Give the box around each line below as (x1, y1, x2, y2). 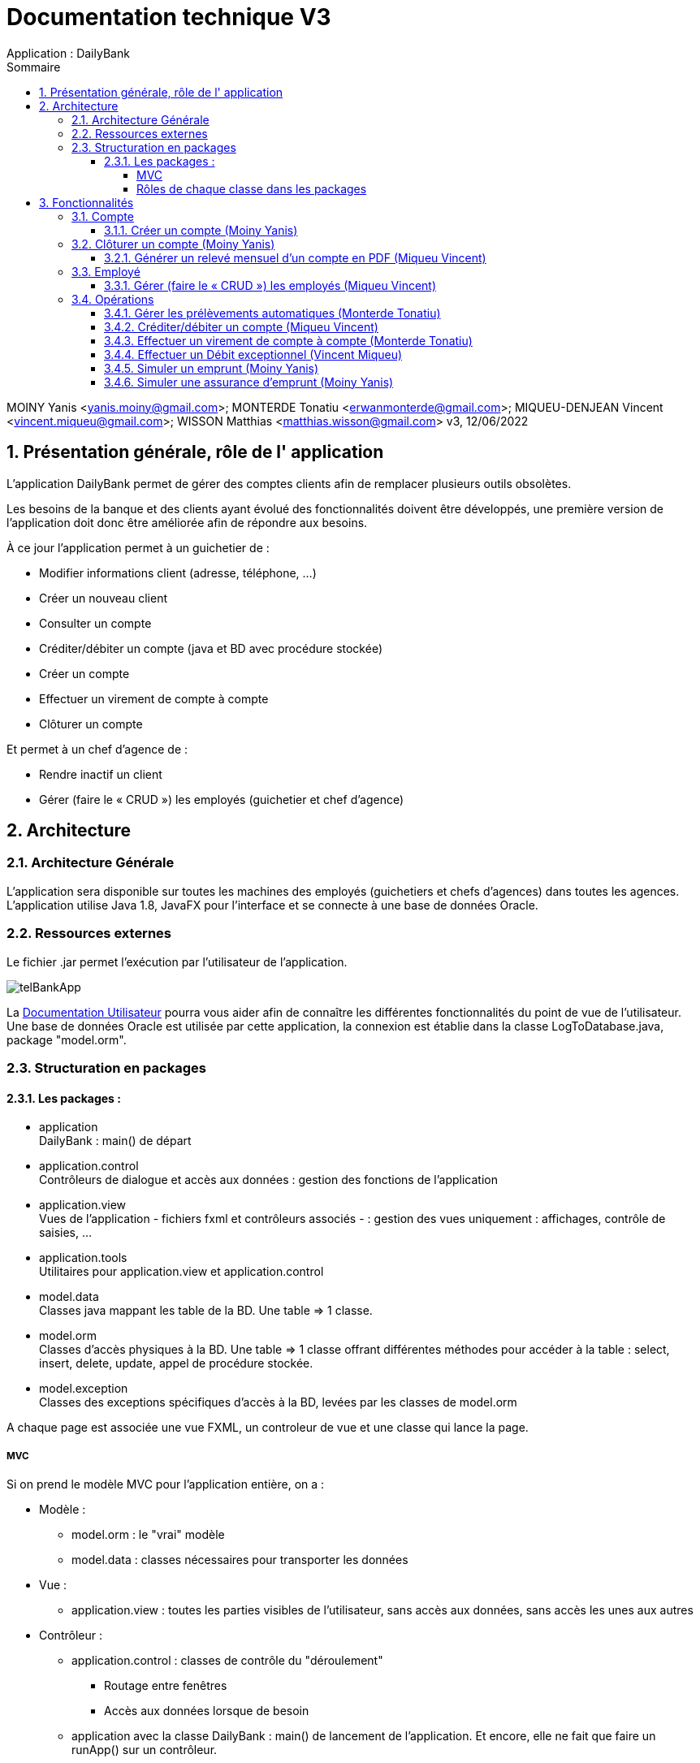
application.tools (39, 1251, 127, 1265)
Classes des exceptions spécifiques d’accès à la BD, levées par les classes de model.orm (39, 1395, 517, 1410)
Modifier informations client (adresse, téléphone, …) (39, 565, 317, 580)
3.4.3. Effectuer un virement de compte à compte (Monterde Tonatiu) (104, 333, 473, 348)
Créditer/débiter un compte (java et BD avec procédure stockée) (39, 641, 383, 655)
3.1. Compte (71, 209, 134, 223)
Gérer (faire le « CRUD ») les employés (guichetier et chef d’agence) (39, 792, 404, 806)
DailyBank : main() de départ (39, 1134, 192, 1148)
